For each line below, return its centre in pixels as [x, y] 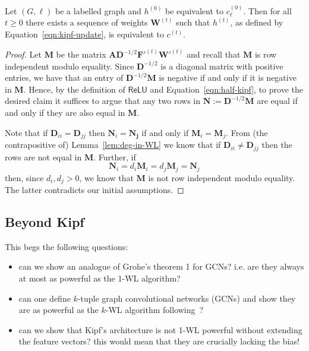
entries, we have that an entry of [64, 78]
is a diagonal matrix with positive [222, 66]
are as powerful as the [59, 310]
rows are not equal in [43, 156]
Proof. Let [23, 54]
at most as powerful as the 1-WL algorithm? [100, 278]
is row [266, 54]
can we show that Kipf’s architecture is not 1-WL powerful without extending [160, 329]
